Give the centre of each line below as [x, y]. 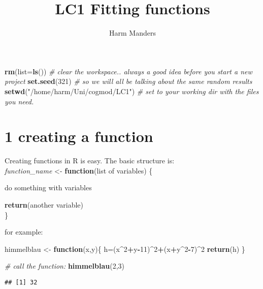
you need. [19, 101]
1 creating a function [79, 136]
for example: [24, 232]
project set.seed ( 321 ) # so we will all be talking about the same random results [128, 81]
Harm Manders [133, 33]
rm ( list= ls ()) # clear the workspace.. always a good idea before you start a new [128, 71]
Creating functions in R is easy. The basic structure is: [90, 161]
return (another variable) [44, 205]
